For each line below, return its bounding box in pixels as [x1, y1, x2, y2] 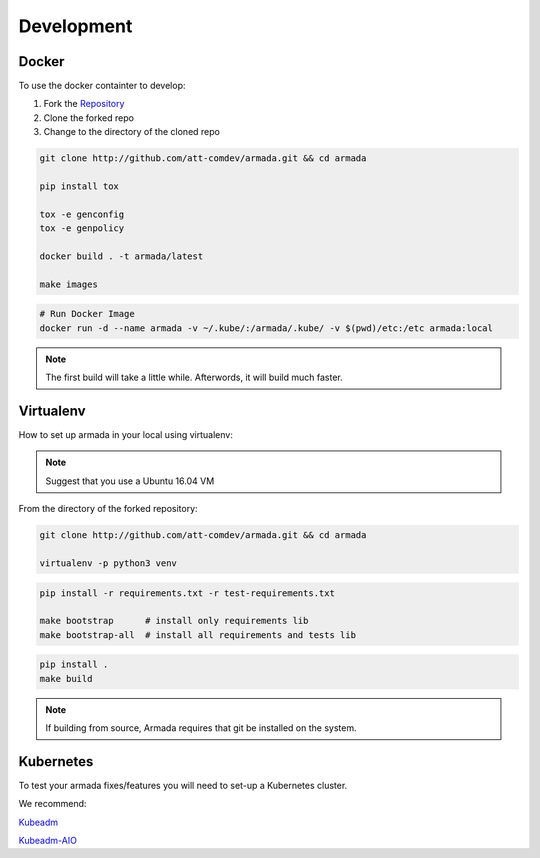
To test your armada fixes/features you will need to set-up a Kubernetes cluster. [18, 779, 348, 791]
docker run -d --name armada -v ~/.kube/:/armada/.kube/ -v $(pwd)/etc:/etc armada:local [39, 322, 494, 334]
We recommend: [18, 798, 87, 810]
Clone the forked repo [43, 111, 135, 124]
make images [39, 278, 99, 290]
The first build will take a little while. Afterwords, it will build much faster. [45, 371, 344, 384]
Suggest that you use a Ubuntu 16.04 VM [45, 475, 215, 487]
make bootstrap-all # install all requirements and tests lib [39, 629, 357, 640]
